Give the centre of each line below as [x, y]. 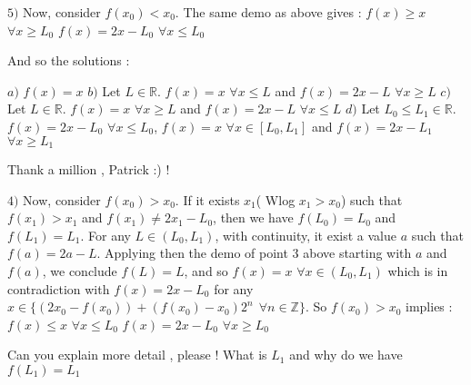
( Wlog [276, 199]
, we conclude [80, 270]
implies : [429, 306]
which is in [418, 270]
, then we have [253, 217]
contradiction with [59, 288]
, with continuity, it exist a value [306, 235]
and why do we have [346, 355]
